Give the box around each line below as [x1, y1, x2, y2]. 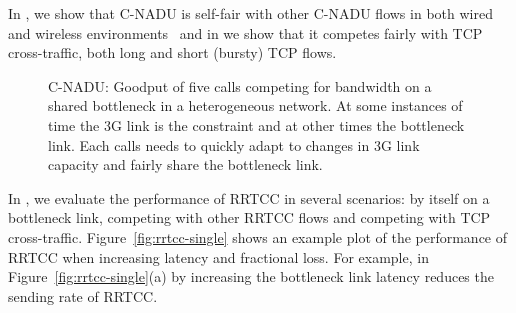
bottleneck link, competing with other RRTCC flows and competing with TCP [8, 207, 491, 228]
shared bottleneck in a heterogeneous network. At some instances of [48, 95, 463, 116]
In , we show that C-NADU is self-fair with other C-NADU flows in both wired [8, 3, 493, 23]
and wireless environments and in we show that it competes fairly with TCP [8, 22, 483, 43]
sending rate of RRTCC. [8, 285, 158, 306]
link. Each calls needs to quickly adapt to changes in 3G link [48, 134, 420, 155]
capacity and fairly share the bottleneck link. [48, 154, 323, 175]
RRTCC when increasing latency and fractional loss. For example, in [8, 246, 429, 267]
